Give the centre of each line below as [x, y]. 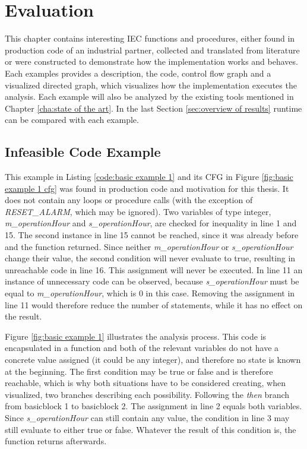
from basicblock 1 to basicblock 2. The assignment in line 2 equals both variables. [153, 406]
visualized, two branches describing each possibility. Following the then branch [147, 394]
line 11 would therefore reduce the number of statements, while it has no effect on [154, 304]
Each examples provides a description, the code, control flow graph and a [138, 73]
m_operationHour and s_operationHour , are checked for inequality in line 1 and [151, 223]
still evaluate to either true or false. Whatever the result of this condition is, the [151, 429]
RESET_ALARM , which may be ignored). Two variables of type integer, [138, 211]
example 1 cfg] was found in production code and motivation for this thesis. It [147, 188]
